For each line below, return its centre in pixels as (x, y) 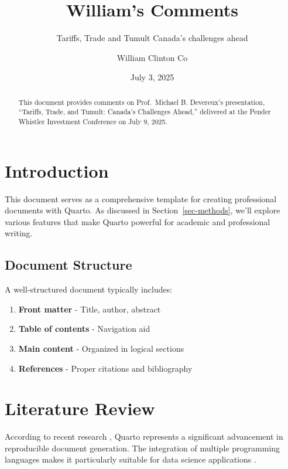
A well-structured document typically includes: (89, 289)
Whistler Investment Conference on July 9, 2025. (93, 122)
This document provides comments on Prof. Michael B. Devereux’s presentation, (142, 102)
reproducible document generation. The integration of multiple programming (143, 448)
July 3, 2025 (152, 77)
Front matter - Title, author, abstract (90, 309)
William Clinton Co (152, 57)
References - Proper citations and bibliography (105, 368)
